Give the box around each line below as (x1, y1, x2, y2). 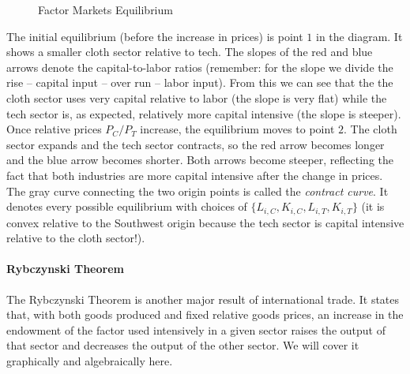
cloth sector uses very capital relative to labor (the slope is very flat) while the (6, 89, 387, 106)
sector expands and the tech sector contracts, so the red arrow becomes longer (6, 136, 385, 152)
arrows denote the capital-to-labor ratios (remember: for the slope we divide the (6, 58, 393, 75)
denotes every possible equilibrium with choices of (6, 198, 247, 215)
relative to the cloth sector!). (6, 230, 145, 246)
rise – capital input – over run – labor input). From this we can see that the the (6, 74, 393, 91)
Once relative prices (6, 121, 102, 137)
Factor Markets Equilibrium (38, 2, 173, 17)
